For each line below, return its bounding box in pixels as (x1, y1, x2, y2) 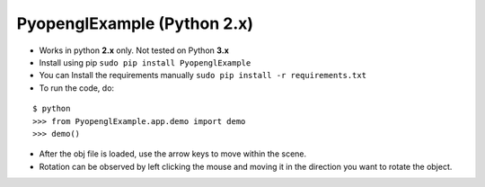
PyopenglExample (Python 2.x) (16, 13, 254, 33)
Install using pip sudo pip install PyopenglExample (39, 57, 251, 67)
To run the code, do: (39, 82, 115, 93)
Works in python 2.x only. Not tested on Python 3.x (39, 45, 229, 56)
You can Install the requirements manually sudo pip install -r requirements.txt (39, 70, 367, 81)
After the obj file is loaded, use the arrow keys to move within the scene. (39, 148, 307, 159)
